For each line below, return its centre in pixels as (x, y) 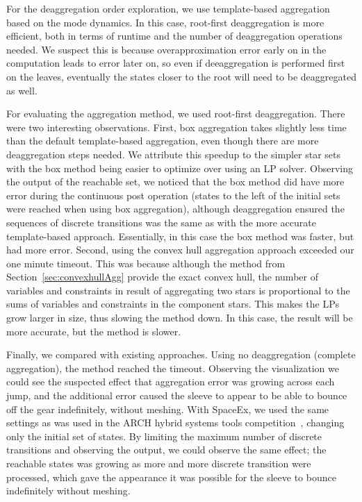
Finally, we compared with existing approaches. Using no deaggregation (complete (181, 354)
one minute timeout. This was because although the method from (146, 263)
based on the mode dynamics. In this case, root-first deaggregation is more (165, 22)
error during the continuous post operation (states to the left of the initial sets (173, 195)
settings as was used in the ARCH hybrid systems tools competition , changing (175, 422)
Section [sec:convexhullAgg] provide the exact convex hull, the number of (162, 277)
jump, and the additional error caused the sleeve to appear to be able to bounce (177, 395)
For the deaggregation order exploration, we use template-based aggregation (168, 8)
